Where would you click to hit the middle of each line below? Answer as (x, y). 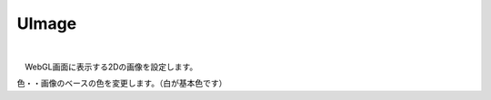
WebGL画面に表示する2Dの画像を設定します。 (111, 67)
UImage (47, 23)
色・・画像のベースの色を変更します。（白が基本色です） (122, 83)
